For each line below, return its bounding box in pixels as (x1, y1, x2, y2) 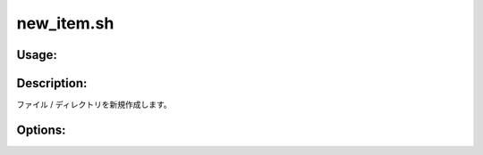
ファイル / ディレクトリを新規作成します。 (16, 99, 172, 110)
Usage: (16, 47, 58, 62)
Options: (16, 122, 66, 137)
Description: (16, 76, 88, 91)
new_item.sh (16, 13, 114, 33)
